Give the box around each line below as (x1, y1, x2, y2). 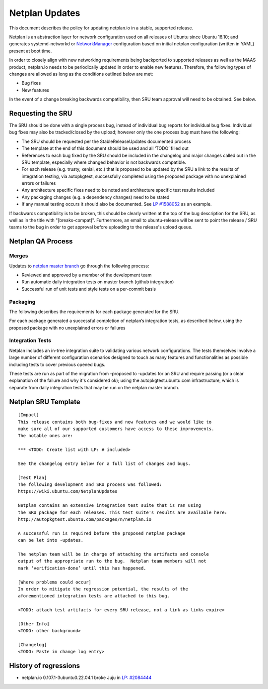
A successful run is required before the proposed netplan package (18, 530, 186, 536)
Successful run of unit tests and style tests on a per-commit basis (21, 286, 156, 292)
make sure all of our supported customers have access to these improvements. (18, 426, 214, 432)
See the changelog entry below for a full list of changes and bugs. (18, 460, 191, 466)
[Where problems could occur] (18, 579, 92, 585)
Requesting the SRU (9, 109, 72, 117)
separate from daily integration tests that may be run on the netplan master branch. (9, 384, 180, 390)
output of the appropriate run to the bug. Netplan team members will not (18, 558, 206, 564)
